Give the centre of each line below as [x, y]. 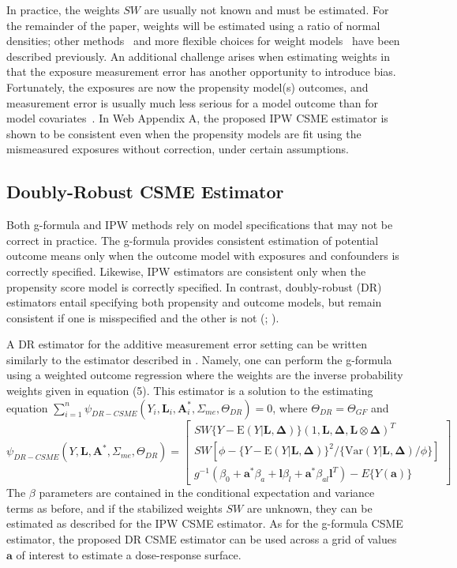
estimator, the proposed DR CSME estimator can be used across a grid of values [202, 539]
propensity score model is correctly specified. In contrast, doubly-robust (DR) [194, 286]
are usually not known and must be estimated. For [266, 9]
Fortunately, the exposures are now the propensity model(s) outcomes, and [187, 87]
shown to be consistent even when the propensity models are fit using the [184, 133]
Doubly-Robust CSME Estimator [145, 192]
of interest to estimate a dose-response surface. [129, 554]
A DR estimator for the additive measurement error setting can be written [187, 344]
